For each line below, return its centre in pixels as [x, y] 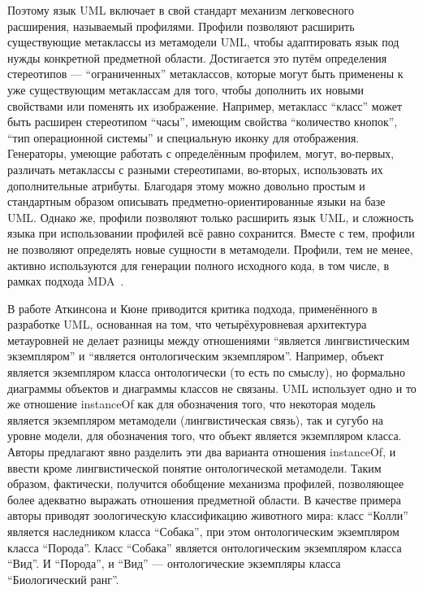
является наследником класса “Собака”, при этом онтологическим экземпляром [203, 531]
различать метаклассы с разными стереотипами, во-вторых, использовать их [195, 169]
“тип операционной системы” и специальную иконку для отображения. [183, 137]
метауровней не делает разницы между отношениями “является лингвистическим [209, 340]
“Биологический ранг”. [63, 579]
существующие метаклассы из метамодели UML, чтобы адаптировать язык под [203, 42]
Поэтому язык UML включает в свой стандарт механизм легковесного [181, 10]
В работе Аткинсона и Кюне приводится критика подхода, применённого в [192, 308]
